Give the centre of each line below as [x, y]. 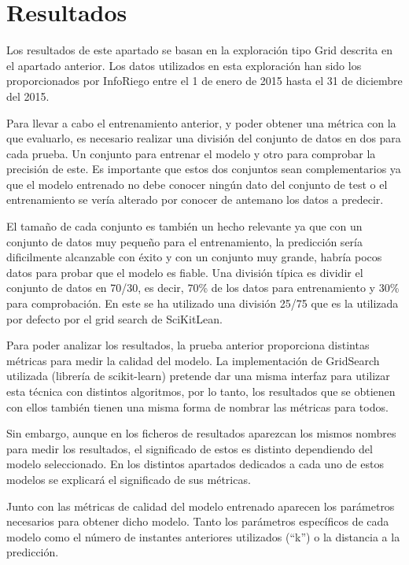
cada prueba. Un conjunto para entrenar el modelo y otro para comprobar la [191, 153]
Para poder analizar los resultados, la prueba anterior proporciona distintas [188, 345]
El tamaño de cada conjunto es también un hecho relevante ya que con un [184, 226]
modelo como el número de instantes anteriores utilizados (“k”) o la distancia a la [203, 536]
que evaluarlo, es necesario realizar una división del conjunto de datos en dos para [204, 138]
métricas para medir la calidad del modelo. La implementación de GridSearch [193, 360]
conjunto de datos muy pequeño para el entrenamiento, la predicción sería [184, 241]
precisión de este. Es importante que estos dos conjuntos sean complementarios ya [204, 169]
